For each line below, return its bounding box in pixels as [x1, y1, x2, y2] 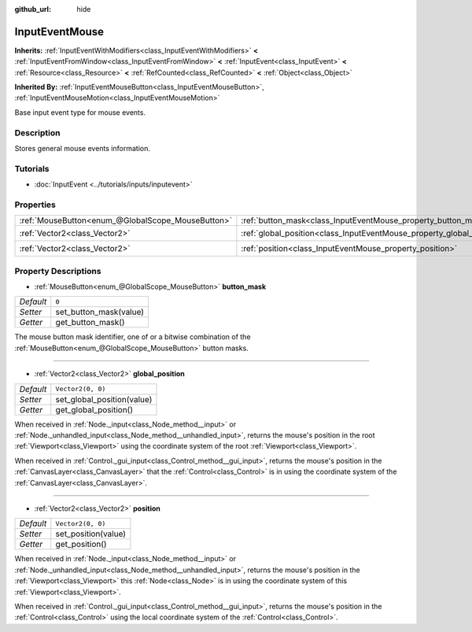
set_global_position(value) [55, 394, 153, 405]
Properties [14, 199, 57, 210]
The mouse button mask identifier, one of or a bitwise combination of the [14, 332, 251, 342]
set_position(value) [55, 528, 126, 539]
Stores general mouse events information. [14, 144, 151, 153]
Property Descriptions [14, 265, 101, 276]
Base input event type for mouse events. [14, 107, 146, 117]
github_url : [14, 5, 51, 13]
